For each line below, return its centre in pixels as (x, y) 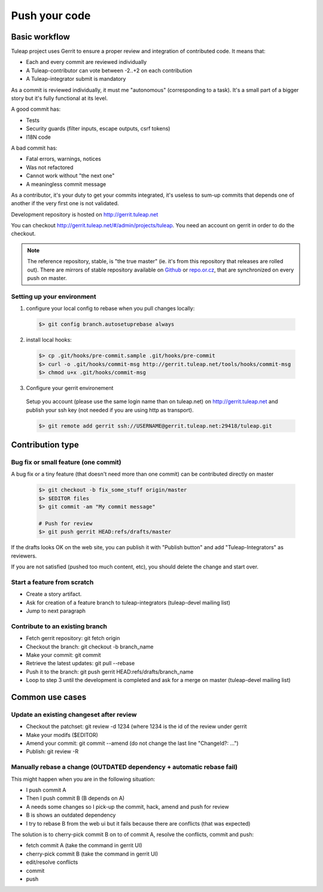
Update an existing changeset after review (74, 714)
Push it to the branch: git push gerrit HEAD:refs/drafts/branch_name (110, 672)
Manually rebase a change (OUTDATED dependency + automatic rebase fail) (124, 767)
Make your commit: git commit (63, 654)
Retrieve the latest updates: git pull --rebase (80, 663)
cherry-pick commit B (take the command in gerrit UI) (92, 854)
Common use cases (49, 697)
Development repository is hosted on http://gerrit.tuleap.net (85, 214)
